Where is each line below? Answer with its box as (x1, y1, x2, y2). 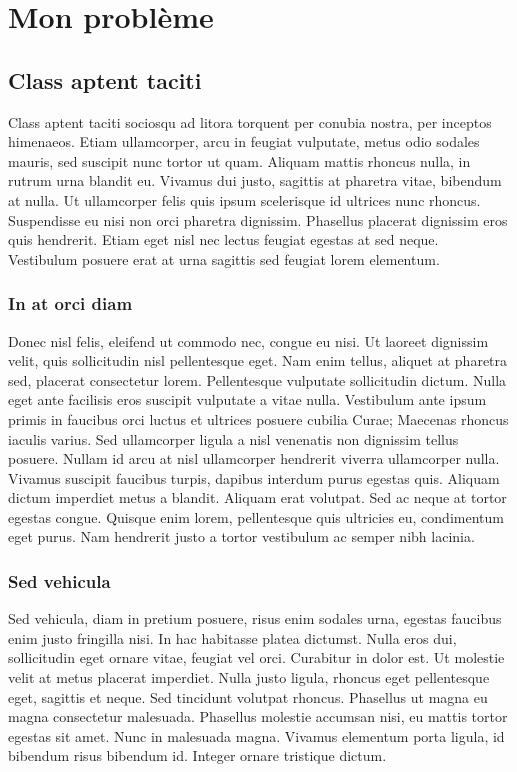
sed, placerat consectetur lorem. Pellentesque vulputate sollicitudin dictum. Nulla (8, 369, 507, 390)
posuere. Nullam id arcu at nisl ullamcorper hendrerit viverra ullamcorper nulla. (8, 448, 500, 469)
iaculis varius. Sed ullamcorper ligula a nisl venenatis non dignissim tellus (8, 428, 459, 449)
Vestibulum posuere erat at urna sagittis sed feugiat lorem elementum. (8, 248, 440, 269)
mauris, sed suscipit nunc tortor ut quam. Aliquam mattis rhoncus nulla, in (8, 150, 471, 171)
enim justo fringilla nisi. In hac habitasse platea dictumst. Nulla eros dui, (8, 627, 457, 648)
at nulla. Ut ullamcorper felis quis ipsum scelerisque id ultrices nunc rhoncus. (8, 189, 481, 210)
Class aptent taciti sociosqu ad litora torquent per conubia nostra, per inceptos (8, 111, 492, 132)
